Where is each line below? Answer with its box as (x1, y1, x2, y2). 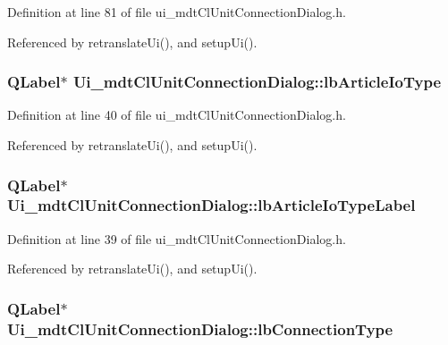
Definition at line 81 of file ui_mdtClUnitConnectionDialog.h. (7, 3, 346, 21)
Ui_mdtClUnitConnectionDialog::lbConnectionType (7, 317, 393, 340)
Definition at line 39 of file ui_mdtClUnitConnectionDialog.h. (7, 229, 346, 248)
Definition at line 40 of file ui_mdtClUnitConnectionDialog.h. (7, 105, 346, 124)
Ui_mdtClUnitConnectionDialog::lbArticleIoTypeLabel (7, 194, 416, 216)
